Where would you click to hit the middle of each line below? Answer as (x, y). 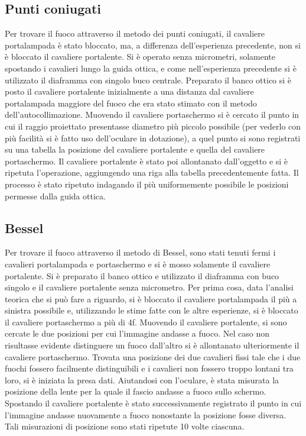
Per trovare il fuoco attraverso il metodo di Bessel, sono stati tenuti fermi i (140, 252)
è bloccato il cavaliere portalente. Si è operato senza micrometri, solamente (140, 56)
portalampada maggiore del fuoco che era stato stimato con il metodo (131, 103)
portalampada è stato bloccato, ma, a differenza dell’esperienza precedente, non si (153, 45)
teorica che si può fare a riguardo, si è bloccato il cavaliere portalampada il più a (151, 298)
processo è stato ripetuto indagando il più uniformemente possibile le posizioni (147, 184)
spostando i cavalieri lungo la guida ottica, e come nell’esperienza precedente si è (151, 68)
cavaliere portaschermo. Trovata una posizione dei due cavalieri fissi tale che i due (153, 356)
